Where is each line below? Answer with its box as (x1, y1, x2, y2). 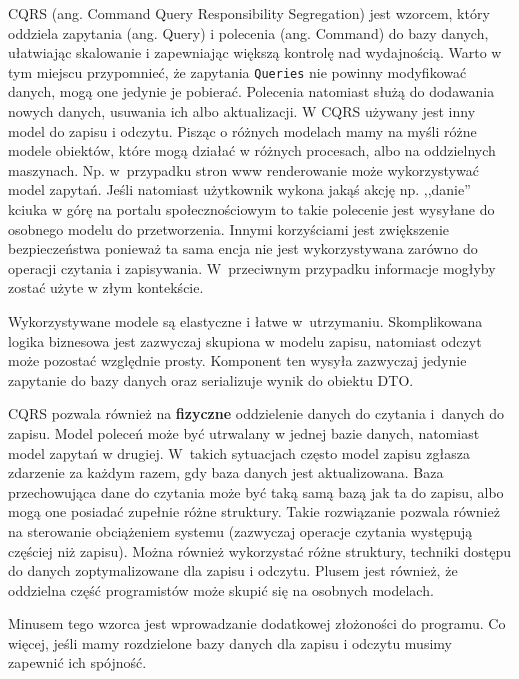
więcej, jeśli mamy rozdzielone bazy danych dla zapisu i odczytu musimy (8, 632, 452, 653)
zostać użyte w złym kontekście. (8, 277, 204, 298)
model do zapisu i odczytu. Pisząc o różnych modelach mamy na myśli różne (8, 120, 477, 141)
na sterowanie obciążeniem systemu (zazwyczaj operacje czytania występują (8, 520, 473, 541)
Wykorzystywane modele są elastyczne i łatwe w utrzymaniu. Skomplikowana (8, 310, 483, 331)
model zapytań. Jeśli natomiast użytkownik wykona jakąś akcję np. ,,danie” (8, 179, 471, 200)
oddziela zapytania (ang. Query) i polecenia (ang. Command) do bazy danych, (8, 22, 489, 43)
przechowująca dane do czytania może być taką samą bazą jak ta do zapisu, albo (8, 481, 504, 502)
